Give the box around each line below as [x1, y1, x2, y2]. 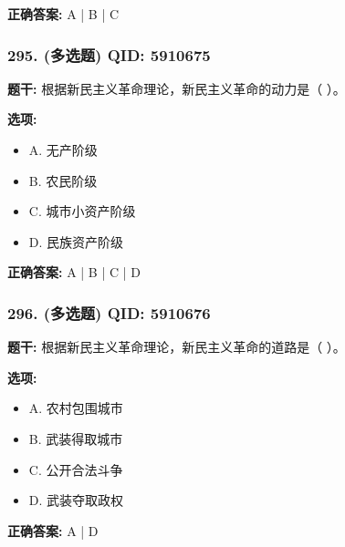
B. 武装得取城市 [28, 428, 123, 448]
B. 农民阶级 [28, 170, 98, 190]
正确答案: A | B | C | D [7, 263, 141, 282]
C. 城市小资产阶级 [28, 201, 136, 221]
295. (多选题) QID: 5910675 [7, 43, 211, 66]
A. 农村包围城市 [28, 398, 123, 418]
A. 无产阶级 [28, 140, 98, 159]
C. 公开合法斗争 [28, 459, 123, 479]
